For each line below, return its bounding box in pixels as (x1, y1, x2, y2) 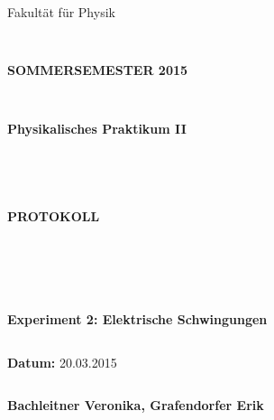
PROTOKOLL (7, 207, 100, 226)
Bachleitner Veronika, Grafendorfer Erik (7, 396, 264, 415)
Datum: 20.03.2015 (7, 352, 117, 371)
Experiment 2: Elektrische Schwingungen (7, 310, 268, 329)
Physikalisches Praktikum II (7, 118, 187, 137)
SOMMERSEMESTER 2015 (7, 61, 188, 79)
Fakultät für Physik (7, 3, 115, 21)
